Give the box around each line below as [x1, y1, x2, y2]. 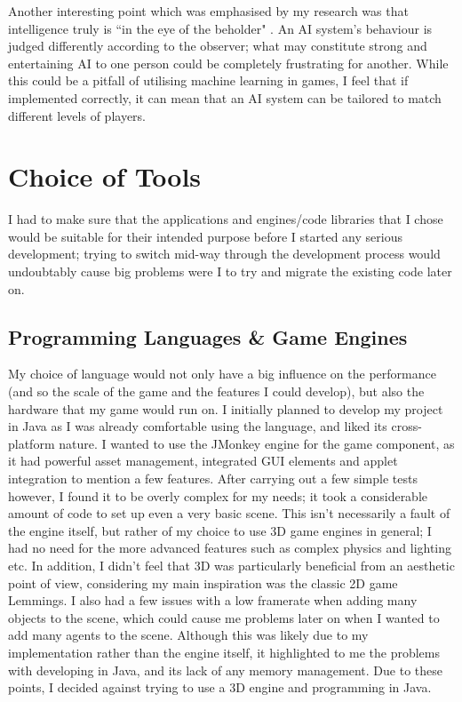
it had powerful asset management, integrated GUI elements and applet [8, 451, 398, 470]
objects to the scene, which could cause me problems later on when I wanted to [8, 608, 440, 626]
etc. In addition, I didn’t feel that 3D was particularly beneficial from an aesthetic [8, 555, 455, 574]
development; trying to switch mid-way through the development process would [8, 244, 441, 263]
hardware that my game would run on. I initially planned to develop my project [8, 399, 443, 418]
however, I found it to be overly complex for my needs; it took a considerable [8, 486, 428, 505]
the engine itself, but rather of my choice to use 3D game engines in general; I [8, 521, 432, 539]
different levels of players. [8, 106, 146, 124]
